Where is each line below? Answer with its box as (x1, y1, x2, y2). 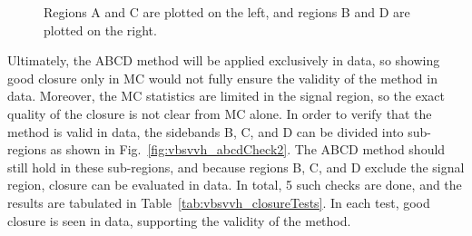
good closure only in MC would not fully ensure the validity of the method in (7, 68, 438, 87)
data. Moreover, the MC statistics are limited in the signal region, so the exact (7, 86, 445, 105)
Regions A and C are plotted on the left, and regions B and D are (44, 3, 410, 21)
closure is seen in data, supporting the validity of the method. (7, 211, 351, 230)
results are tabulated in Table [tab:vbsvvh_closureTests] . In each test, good (7, 192, 430, 211)
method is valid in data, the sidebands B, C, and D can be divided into (7, 122, 404, 141)
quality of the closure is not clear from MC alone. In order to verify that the (7, 103, 432, 123)
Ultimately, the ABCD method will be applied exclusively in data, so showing (7, 51, 440, 70)
